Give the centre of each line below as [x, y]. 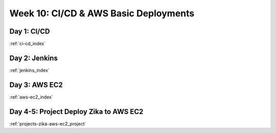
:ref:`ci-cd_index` [28, 44]
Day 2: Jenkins [34, 58]
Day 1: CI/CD [30, 31]
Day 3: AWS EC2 [36, 85]
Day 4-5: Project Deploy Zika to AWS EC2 [76, 111]
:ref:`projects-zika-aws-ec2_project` [48, 124]
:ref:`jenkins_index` [29, 70]
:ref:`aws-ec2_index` [31, 97]
